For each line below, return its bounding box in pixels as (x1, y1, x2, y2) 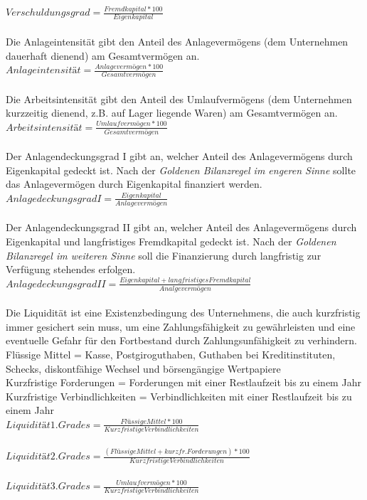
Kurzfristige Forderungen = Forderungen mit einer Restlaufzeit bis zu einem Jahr (6, 375, 361, 390)
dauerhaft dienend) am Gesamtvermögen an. (6, 48, 200, 63)
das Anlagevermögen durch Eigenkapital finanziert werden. (6, 176, 262, 191)
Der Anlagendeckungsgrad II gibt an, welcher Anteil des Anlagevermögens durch (6, 220, 357, 235)
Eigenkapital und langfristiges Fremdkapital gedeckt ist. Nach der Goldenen (6, 233, 336, 248)
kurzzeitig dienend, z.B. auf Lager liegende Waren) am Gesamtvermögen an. (6, 105, 338, 120)
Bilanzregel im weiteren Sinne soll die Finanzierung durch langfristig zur (6, 248, 321, 262)
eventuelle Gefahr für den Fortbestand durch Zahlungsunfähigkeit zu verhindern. (6, 333, 357, 348)
